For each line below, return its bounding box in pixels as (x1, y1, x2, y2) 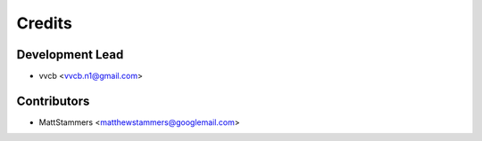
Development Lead (16, 47, 124, 62)
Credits (16, 13, 73, 33)
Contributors (16, 93, 90, 108)
